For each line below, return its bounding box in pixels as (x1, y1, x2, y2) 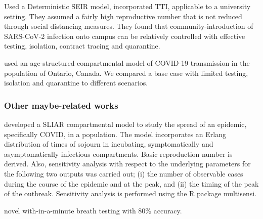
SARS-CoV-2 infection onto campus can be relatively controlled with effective (4, 30, 245, 41)
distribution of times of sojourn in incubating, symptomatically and (4, 139, 213, 149)
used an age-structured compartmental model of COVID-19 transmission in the (4, 57, 250, 68)
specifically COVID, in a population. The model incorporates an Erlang (4, 128, 226, 139)
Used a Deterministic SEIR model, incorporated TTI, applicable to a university (4, 1, 251, 11)
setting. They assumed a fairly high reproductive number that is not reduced (4, 11, 242, 21)
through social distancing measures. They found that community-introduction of (4, 21, 253, 31)
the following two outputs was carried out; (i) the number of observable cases (4, 168, 243, 179)
